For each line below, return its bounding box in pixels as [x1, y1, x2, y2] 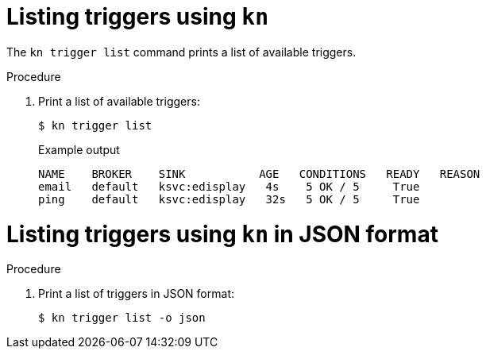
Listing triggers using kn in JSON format [6, 220, 438, 248]
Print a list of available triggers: [38, 94, 200, 108]
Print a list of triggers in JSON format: [38, 287, 234, 301]
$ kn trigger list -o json [38, 311, 206, 325]
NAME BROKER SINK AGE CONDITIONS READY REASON [38, 167, 480, 180]
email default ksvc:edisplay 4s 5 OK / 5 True [38, 179, 420, 193]
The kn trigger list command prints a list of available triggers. [6, 44, 357, 59]
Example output [38, 142, 120, 156]
